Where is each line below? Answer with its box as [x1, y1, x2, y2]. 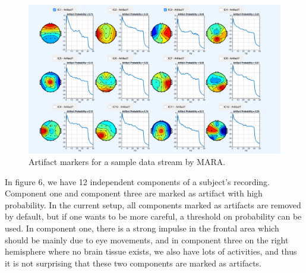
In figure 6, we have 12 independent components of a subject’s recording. [5, 175, 270, 188]
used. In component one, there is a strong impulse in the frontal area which [5, 222, 279, 234]
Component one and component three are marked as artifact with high [5, 187, 263, 199]
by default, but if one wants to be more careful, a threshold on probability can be [5, 210, 302, 223]
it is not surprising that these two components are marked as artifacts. [5, 256, 261, 269]
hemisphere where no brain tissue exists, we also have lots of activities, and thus [5, 245, 297, 258]
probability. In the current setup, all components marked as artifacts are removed [5, 198, 301, 211]
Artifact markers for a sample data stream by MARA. [29, 155, 226, 168]
